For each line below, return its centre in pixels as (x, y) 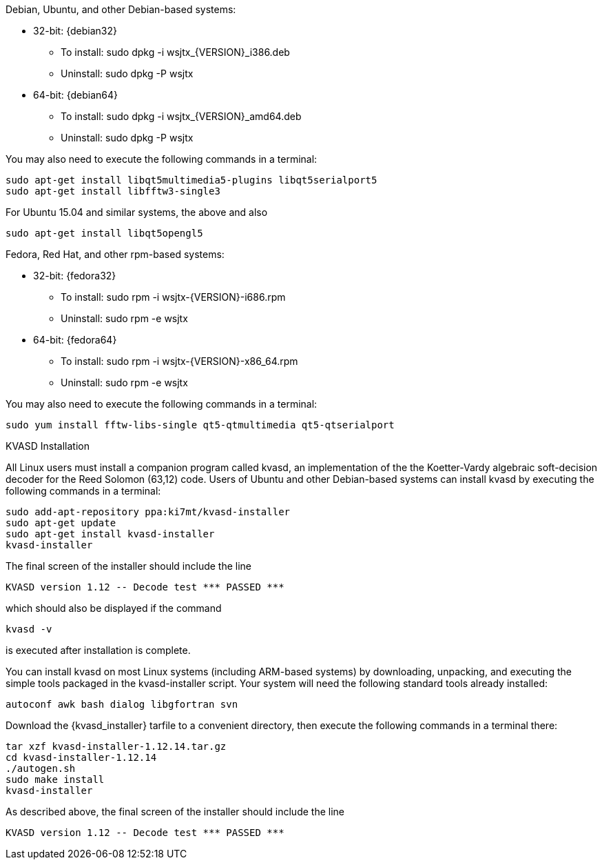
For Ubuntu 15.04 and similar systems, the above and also (137, 212)
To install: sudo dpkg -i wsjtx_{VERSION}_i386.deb (175, 52)
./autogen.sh (41, 768)
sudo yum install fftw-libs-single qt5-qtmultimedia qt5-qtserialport (200, 425)
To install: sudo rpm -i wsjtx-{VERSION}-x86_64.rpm (179, 361)
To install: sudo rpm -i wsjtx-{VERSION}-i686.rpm (173, 297)
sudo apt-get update (61, 523)
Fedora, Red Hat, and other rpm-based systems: (115, 254)
